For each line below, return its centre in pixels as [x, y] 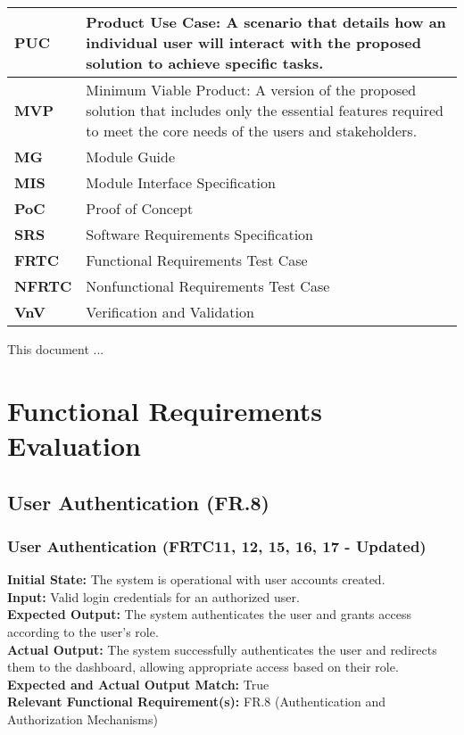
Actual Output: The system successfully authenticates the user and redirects [222, 649]
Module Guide [131, 157]
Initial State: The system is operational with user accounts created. [196, 579]
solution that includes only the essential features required [265, 110]
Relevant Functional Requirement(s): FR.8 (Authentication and [197, 702]
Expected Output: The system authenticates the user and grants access [209, 614]
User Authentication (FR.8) [138, 502]
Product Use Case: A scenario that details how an [266, 22]
